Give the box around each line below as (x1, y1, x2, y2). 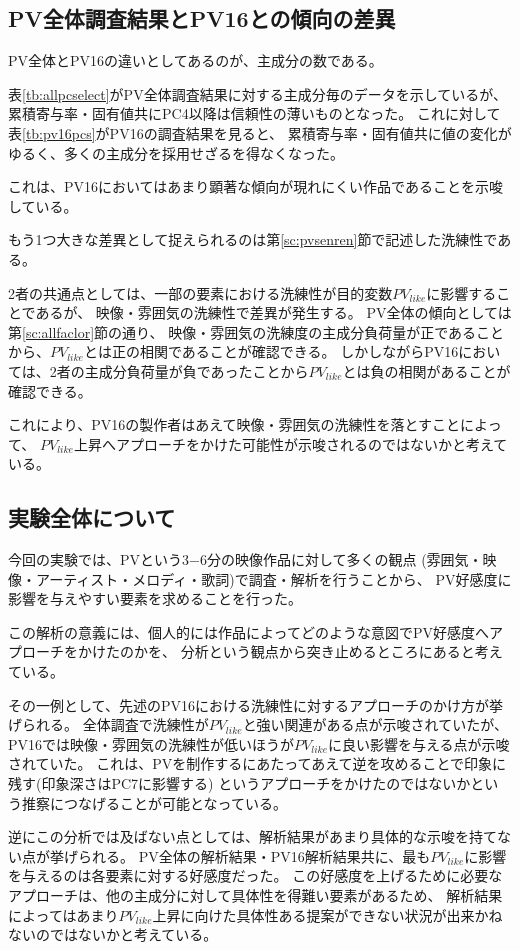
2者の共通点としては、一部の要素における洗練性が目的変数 (8, 282, 393, 303)
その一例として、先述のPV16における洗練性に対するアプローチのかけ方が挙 (8, 694, 503, 715)
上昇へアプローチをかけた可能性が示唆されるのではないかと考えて (73, 433, 508, 454)
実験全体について (8, 502, 176, 533)
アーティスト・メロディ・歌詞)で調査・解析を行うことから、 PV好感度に (35, 568, 512, 589)
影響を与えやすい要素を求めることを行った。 (8, 588, 302, 609)
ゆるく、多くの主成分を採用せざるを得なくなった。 (8, 142, 344, 163)
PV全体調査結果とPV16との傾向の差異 (8, 3, 396, 34)
